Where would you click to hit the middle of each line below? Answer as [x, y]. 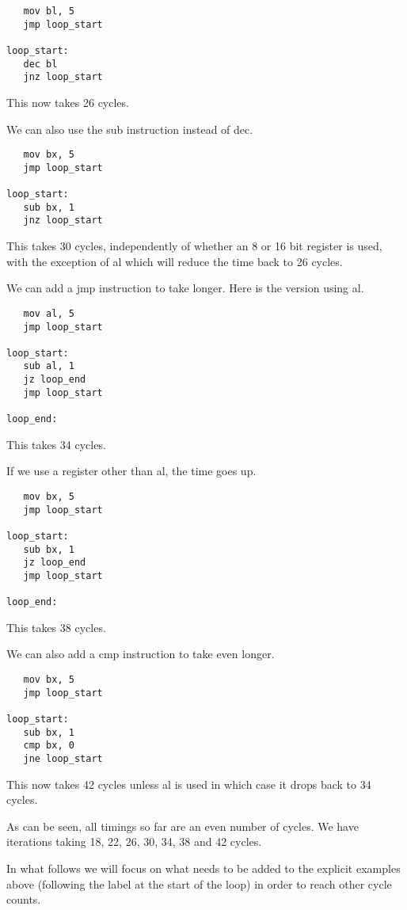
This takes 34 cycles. [56, 444]
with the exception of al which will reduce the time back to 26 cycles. [175, 261]
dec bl [40, 64]
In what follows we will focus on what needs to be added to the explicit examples [203, 868]
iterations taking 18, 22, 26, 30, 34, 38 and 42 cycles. [134, 841]
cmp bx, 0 [49, 746]
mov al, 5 [49, 313]
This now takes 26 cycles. [68, 102]
